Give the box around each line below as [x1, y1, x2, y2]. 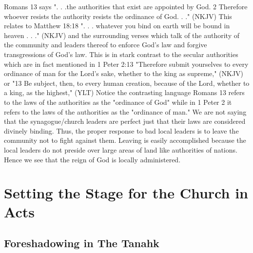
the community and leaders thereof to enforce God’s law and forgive [4, 39, 207, 50]
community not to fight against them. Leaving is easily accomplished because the [4, 135, 246, 145]
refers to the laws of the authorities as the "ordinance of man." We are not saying [4, 106, 247, 117]
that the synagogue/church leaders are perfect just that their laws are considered [4, 116, 246, 126]
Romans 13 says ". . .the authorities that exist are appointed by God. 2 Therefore [4, 1, 248, 11]
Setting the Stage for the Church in [4, 183, 248, 203]
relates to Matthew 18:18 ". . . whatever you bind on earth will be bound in [4, 20, 230, 31]
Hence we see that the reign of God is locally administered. [4, 154, 181, 164]
